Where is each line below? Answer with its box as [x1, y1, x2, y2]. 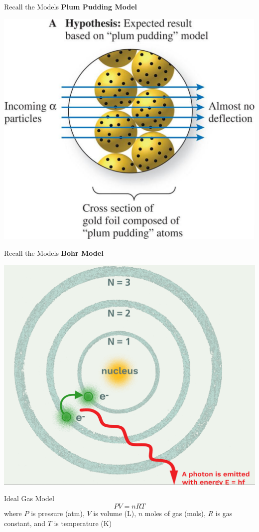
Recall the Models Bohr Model [4, 247, 104, 258]
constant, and [4, 518, 45, 528]
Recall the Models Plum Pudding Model [4, 1, 137, 11]
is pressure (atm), [31, 508, 85, 518]
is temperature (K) [54, 518, 112, 528]
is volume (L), [93, 508, 136, 518]
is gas [215, 508, 233, 518]
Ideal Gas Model [4, 493, 54, 504]
